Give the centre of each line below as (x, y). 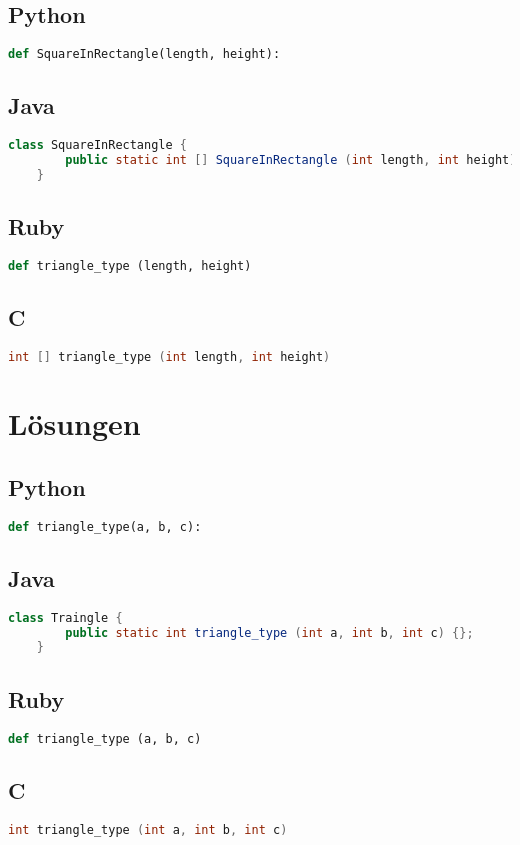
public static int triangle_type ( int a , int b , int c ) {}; (269, 632)
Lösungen (74, 423)
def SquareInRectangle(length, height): (144, 54)
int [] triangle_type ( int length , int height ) (169, 357)
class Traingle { (65, 617)
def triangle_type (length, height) (130, 266)
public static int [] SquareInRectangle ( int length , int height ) (291, 160)
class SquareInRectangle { (97, 145)
